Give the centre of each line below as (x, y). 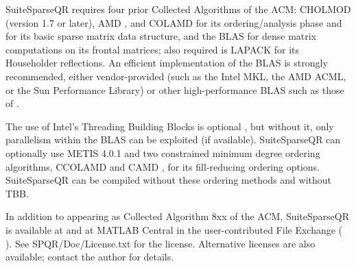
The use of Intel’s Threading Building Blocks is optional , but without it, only (170, 126)
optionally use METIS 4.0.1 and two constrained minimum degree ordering (163, 153)
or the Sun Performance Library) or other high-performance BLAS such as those (175, 89)
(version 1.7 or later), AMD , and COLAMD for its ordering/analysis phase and (174, 22)
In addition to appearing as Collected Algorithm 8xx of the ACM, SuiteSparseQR (178, 216)
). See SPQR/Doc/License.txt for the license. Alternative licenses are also (161, 243)
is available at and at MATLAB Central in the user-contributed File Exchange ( (174, 229)
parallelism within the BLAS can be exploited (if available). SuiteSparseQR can (173, 139)
